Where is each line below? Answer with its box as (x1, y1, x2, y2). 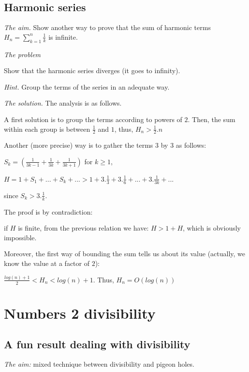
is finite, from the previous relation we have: (18, 223, 149, 233)
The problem (4, 49, 41, 59)
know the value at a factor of (4, 258, 89, 268)
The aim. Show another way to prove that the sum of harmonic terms (4, 22, 211, 32)
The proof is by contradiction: (4, 206, 93, 217)
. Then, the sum (188, 114, 235, 124)
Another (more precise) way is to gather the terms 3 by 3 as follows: (4, 140, 206, 150)
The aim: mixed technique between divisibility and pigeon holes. (4, 359, 194, 369)
